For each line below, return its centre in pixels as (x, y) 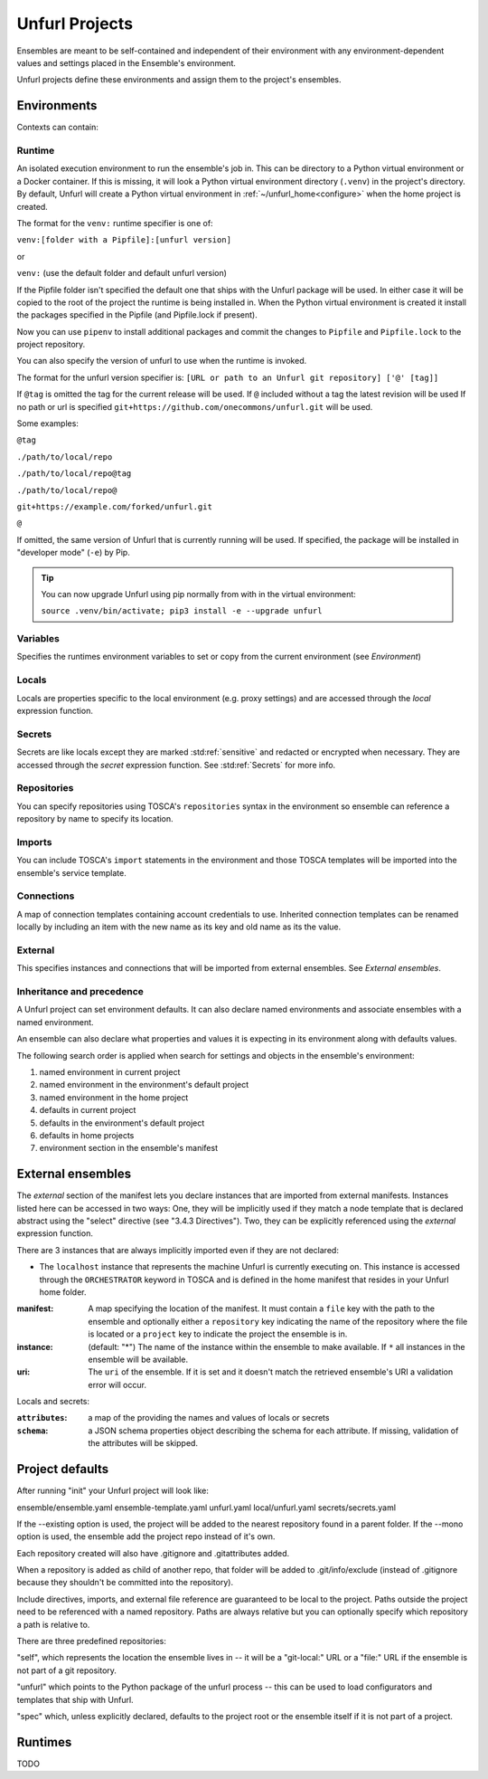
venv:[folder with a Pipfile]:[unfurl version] (124, 240)
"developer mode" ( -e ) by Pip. (73, 553)
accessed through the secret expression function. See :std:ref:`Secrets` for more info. (176, 765)
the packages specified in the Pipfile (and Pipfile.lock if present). (137, 315)
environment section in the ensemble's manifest (129, 1148)
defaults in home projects (87, 1135)
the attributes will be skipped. (143, 1443)
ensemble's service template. (71, 872)
